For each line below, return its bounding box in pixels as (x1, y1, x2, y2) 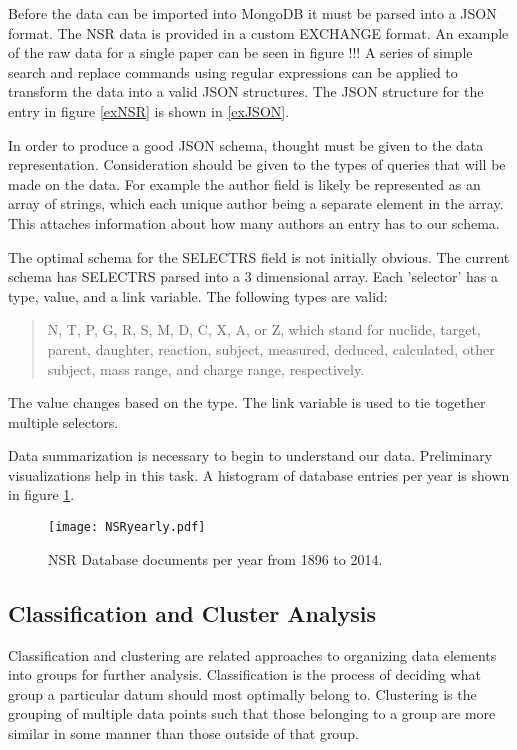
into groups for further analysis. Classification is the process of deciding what (8, 664, 481, 685)
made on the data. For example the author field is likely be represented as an (8, 173, 481, 194)
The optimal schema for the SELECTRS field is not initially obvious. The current (8, 246, 510, 267)
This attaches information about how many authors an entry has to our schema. (8, 212, 500, 233)
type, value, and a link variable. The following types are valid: (8, 285, 388, 306)
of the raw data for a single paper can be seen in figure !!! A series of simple (8, 42, 473, 63)
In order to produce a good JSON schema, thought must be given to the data (8, 134, 484, 155)
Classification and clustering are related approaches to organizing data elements (8, 644, 497, 665)
